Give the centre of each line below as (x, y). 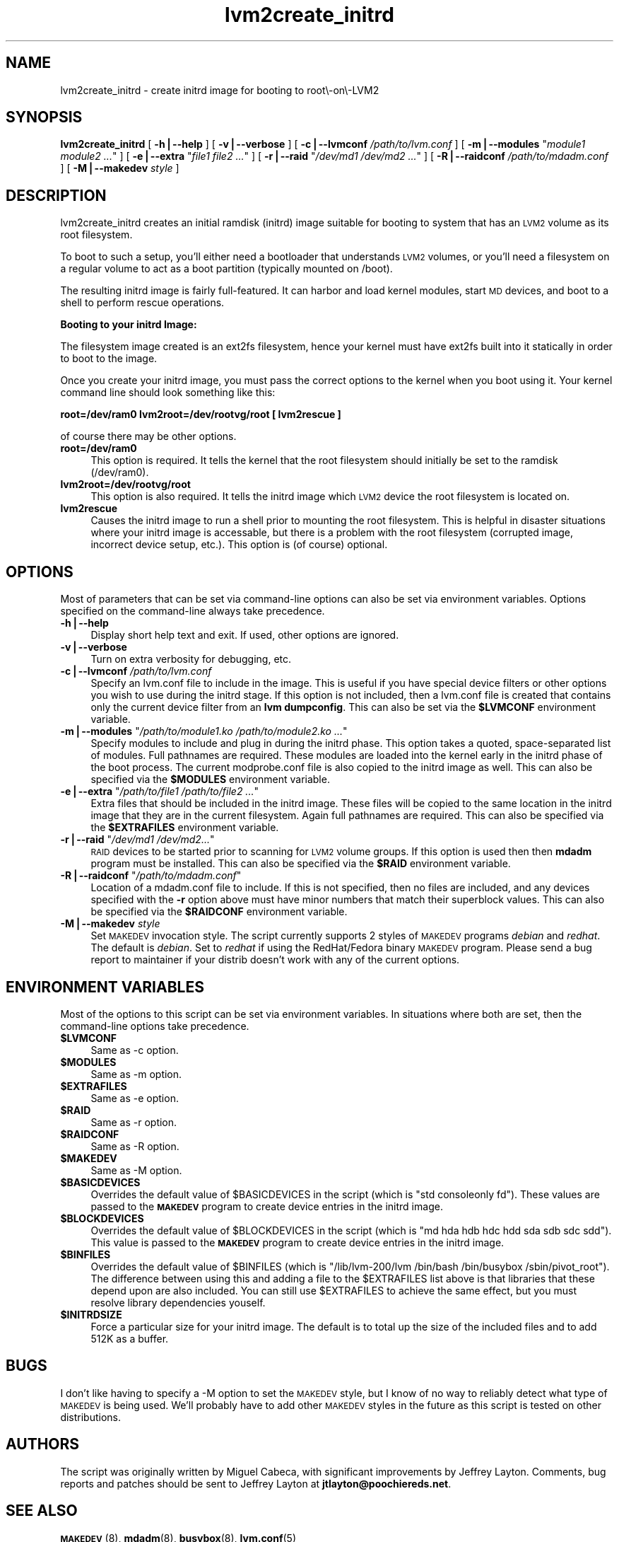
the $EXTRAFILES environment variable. (185, 828)
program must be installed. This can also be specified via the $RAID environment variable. (301, 864)
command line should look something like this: (168, 393)
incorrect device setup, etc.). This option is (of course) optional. (239, 545)
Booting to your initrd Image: (129, 325)
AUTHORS (43, 1444)
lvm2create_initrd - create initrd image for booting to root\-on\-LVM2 (220, 90)
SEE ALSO (42, 1511)
